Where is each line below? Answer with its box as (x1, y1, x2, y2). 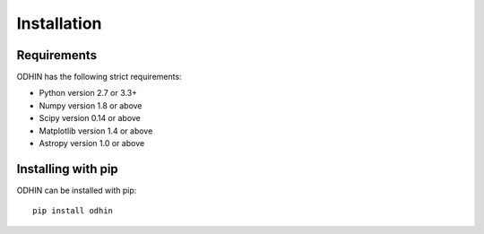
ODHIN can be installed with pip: (16, 185, 137, 195)
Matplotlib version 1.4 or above (39, 126, 153, 136)
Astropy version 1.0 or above (39, 138, 145, 149)
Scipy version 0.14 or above (39, 113, 141, 124)
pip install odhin (32, 206, 114, 216)
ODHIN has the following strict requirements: (16, 72, 183, 82)
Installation (16, 13, 102, 33)
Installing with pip (16, 161, 118, 177)
